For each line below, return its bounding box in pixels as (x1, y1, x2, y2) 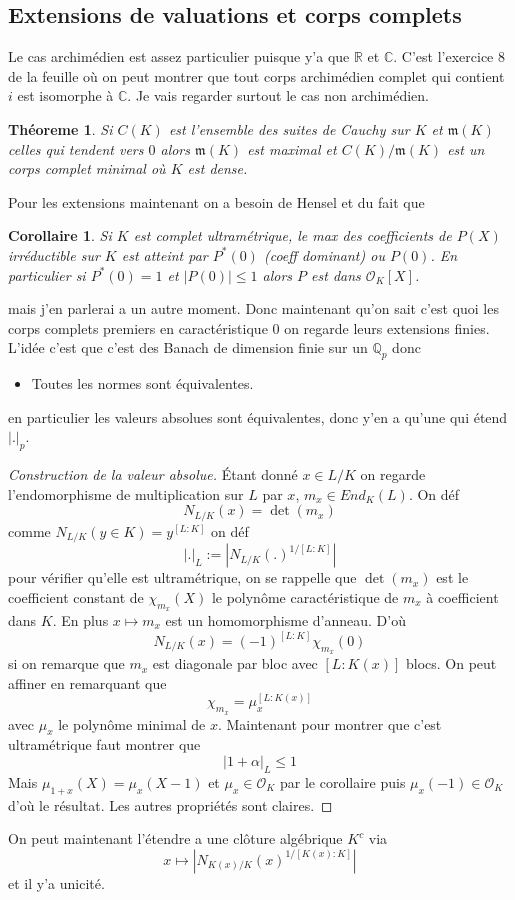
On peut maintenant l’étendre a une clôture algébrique (8, 828, 343, 849)
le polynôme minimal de (58, 713, 206, 734)
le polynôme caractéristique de (211, 586, 399, 607)
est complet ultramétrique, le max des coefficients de (133, 225, 452, 246)
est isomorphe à (17, 85, 114, 106)
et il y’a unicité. (8, 872, 105, 893)
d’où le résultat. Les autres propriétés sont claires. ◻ (8, 794, 333, 815)
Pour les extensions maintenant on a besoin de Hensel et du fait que (8, 191, 425, 212)
